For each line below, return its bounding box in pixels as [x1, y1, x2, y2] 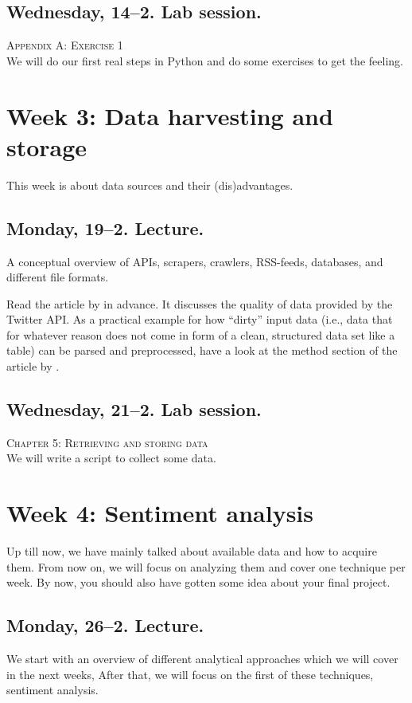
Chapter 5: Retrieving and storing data [6, 434, 208, 450]
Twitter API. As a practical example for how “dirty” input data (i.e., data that [6, 311, 393, 328]
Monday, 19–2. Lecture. [6, 215, 204, 240]
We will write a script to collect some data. [6, 450, 216, 466]
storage [6, 130, 87, 163]
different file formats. [6, 269, 109, 285]
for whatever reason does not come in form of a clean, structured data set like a [6, 326, 395, 343]
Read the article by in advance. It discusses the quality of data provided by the [6, 295, 393, 312]
